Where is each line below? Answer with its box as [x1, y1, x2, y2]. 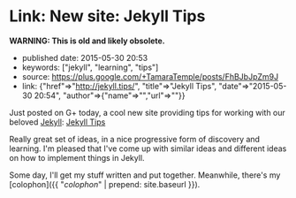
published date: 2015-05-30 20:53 [21, 52, 148, 63]
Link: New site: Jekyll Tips [9, 6, 206, 27]
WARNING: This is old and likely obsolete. [9, 35, 165, 46]
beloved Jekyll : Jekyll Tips [9, 117, 106, 127]
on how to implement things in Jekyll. [9, 152, 145, 163]
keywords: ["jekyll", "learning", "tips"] [21, 62, 159, 72]
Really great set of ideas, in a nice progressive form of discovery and [9, 133, 261, 144]
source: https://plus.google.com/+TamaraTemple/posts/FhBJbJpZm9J [21, 71, 279, 81]
